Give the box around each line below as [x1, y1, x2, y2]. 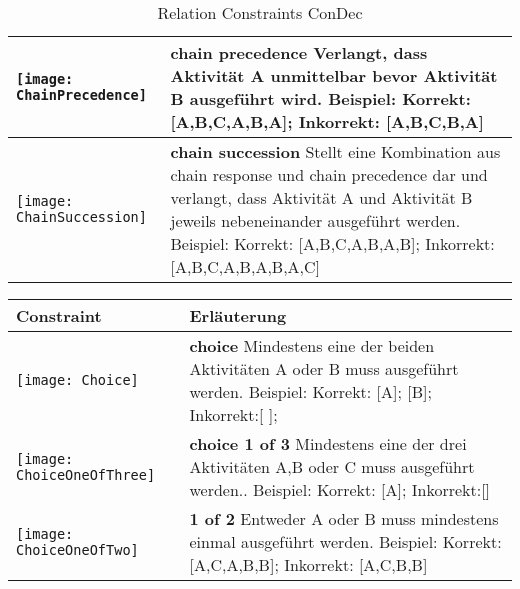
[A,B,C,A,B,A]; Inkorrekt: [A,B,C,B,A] [170, 110, 484, 133]
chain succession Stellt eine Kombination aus [170, 140, 501, 163]
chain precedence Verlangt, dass [170, 41, 428, 64]
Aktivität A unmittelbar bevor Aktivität [170, 64, 498, 87]
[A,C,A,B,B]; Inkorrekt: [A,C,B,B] [189, 553, 428, 576]
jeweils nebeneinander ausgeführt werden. [170, 209, 461, 232]
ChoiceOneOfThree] [16, 466, 156, 483]
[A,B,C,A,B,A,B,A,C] [170, 255, 321, 278]
